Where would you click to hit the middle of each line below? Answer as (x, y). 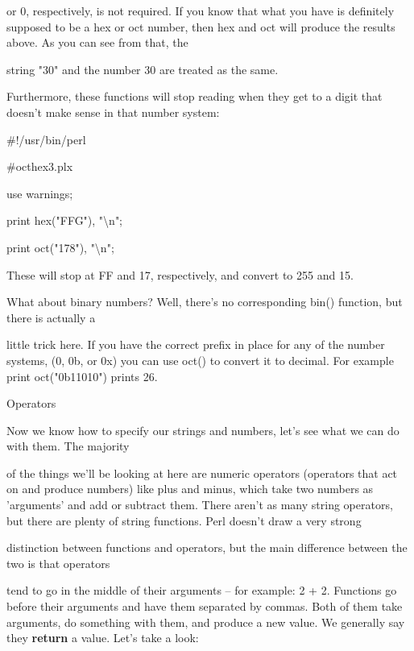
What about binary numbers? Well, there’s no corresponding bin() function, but (205, 302)
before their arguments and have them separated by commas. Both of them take (205, 606)
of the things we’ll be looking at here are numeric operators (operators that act (202, 473)
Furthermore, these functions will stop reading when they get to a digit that (195, 96)
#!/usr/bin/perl (46, 139)
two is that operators (58, 563)
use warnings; (40, 193)
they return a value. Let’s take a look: (103, 638)
